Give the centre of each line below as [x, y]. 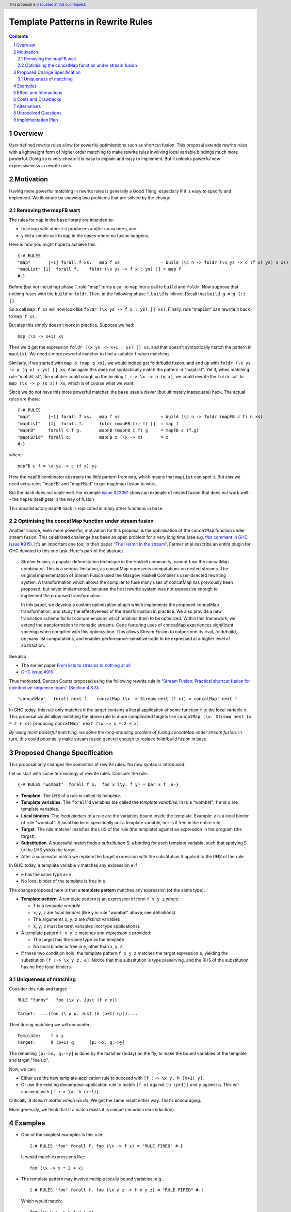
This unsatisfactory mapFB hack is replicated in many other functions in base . [86, 508]
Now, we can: [23, 1069]
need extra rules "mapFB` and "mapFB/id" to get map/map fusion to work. [83, 484]
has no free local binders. [47, 967]
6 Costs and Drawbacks [37, 99]
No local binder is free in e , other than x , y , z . [79, 946]
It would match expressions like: [53, 1157]
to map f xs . [23, 316]
